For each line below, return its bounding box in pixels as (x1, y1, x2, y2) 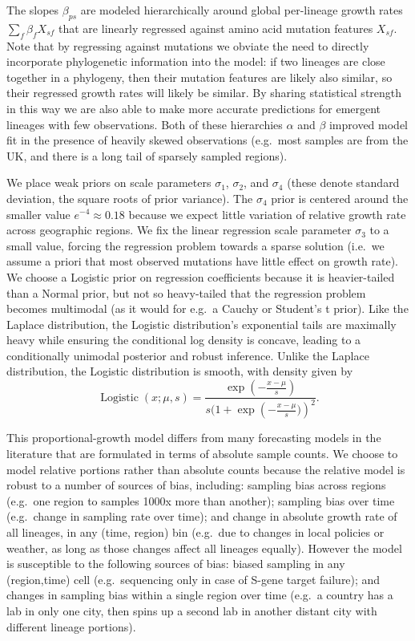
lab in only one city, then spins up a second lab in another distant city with (6, 602, 377, 619)
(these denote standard (287, 174, 400, 191)
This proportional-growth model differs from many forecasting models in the (6, 429, 381, 446)
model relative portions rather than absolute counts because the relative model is (6, 460, 405, 477)
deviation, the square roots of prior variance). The (6, 189, 253, 206)
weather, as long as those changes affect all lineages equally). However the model (6, 539, 402, 556)
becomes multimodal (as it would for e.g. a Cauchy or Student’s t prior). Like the (6, 300, 409, 317)
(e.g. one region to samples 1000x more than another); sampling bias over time (6, 492, 395, 509)
